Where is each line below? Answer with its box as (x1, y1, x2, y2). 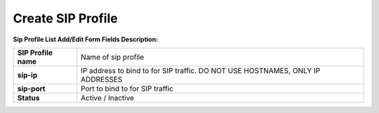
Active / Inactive (81, 93, 135, 102)
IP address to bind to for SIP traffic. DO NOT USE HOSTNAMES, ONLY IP (81, 65, 321, 75)
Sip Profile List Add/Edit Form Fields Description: (13, 35, 159, 44)
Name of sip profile (81, 52, 144, 62)
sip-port (17, 84, 46, 93)
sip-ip (17, 70, 38, 80)
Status (17, 93, 40, 102)
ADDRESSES (81, 74, 123, 84)
